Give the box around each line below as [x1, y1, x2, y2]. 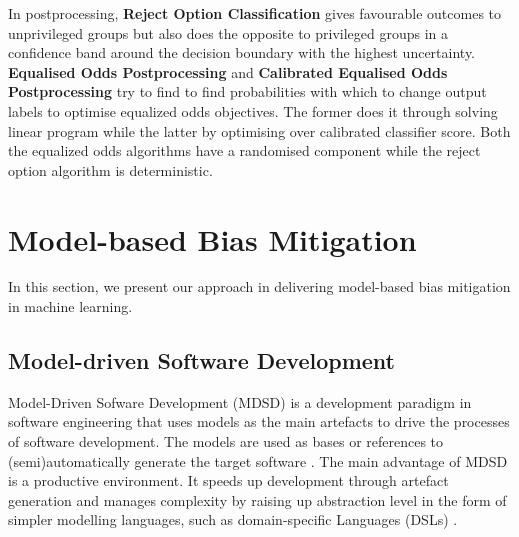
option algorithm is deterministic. [8, 159, 213, 180]
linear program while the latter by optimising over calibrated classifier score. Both [8, 120, 511, 141]
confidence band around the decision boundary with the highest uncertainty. [8, 42, 476, 63]
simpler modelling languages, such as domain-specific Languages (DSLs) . [8, 509, 458, 530]
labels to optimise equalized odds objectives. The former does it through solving [8, 100, 498, 121]
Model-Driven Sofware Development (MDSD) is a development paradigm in [8, 391, 472, 412]
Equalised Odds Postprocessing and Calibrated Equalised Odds [8, 61, 448, 82]
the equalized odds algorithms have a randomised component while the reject [8, 140, 481, 161]
